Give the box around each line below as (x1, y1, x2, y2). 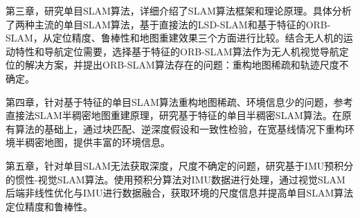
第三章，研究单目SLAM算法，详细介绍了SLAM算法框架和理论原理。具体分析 (6, 3, 352, 17)
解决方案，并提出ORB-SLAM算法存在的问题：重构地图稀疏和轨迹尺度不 (24, 57, 349, 72)
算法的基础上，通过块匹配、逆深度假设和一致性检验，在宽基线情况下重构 (15, 121, 345, 136)
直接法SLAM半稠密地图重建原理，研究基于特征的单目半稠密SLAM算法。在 (6, 108, 342, 122)
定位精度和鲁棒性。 (6, 199, 93, 213)
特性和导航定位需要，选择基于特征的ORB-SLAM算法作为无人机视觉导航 (15, 44, 339, 58)
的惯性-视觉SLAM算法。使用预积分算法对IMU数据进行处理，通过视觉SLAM (6, 172, 345, 186)
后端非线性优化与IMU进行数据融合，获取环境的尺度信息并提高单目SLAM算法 (6, 185, 354, 200)
